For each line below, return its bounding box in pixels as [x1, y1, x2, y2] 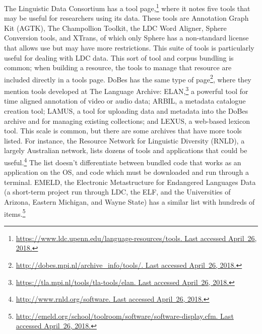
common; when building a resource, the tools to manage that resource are [4, 62, 232, 73]
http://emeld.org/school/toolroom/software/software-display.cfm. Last [16, 310, 234, 321]
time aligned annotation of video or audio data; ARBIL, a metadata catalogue [4, 96, 246, 106]
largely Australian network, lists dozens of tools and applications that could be [4, 145, 247, 156]
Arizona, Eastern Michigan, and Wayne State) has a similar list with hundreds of [4, 196, 255, 207]
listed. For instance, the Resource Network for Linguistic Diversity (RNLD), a [4, 135, 245, 146]
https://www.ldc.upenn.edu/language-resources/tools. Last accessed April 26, [16, 232, 257, 243]
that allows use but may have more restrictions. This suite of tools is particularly [4, 42, 254, 53]
